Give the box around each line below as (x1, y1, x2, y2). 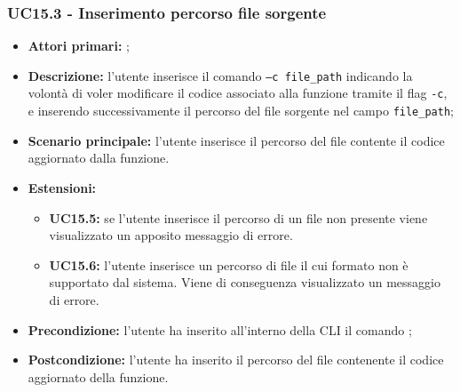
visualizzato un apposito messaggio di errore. (49, 226, 293, 244)
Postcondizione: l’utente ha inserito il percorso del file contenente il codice (28, 350, 444, 369)
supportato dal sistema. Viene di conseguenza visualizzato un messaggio (49, 273, 440, 292)
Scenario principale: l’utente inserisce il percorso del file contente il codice (28, 131, 445, 149)
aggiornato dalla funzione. (28, 148, 170, 167)
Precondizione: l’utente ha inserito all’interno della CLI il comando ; (28, 320, 412, 339)
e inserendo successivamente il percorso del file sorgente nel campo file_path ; (28, 101, 454, 120)
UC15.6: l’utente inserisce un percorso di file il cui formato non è (49, 255, 408, 274)
